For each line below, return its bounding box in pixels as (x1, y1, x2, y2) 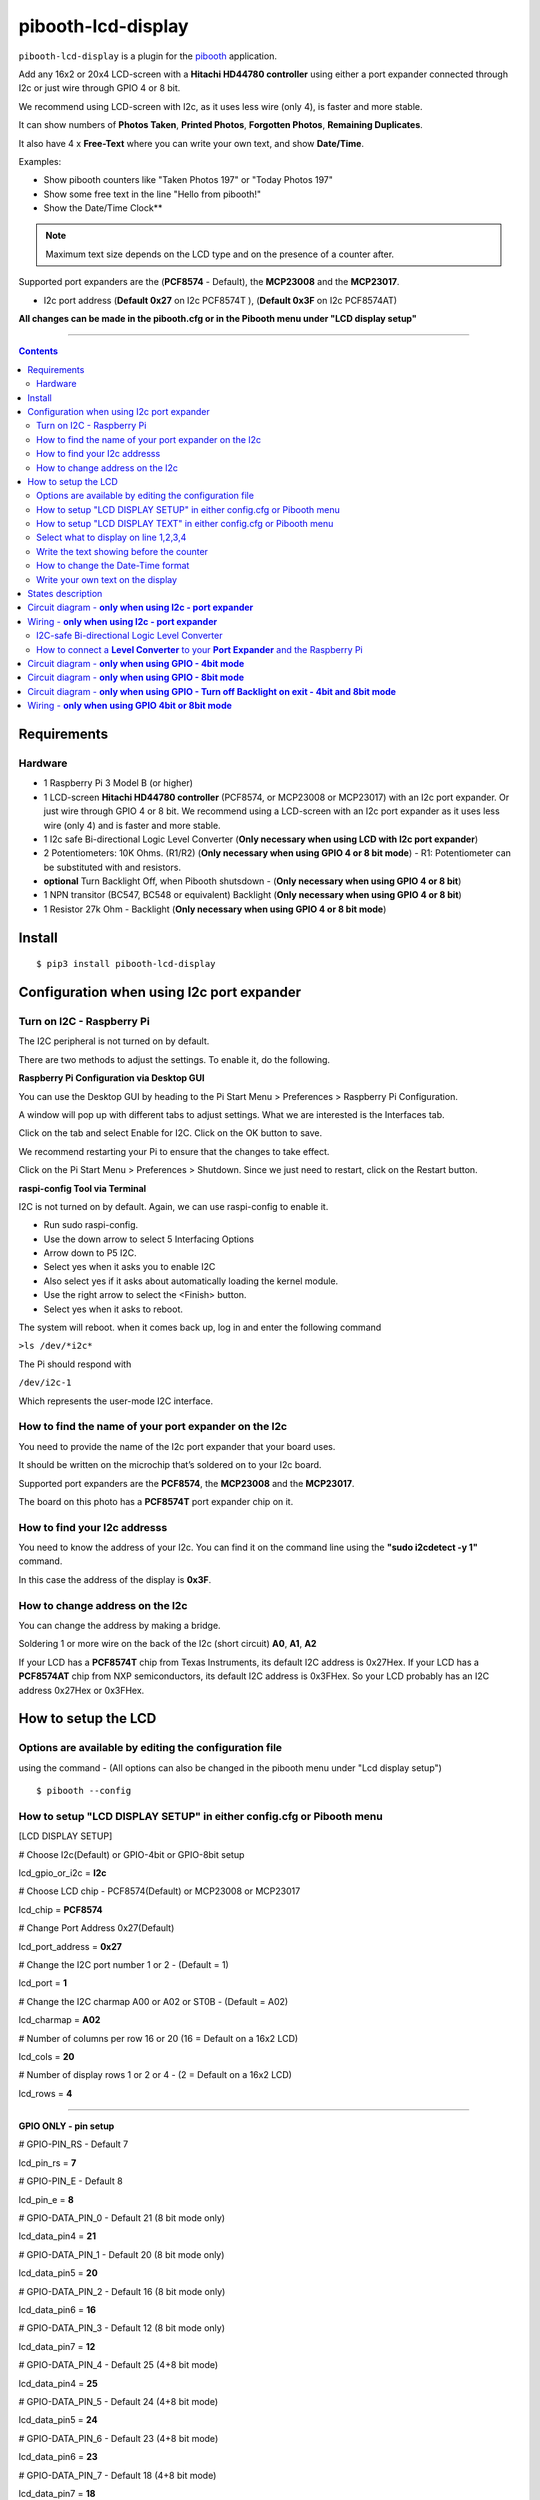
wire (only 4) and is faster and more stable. (43, 819, 221, 831)
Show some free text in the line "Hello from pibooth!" (43, 188, 262, 200)
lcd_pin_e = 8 (18, 2193, 74, 2205)
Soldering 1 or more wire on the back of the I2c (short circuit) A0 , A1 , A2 (18, 1638, 317, 1650)
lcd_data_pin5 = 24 (18, 2414, 98, 2426)
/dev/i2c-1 (18, 1377, 72, 1389)
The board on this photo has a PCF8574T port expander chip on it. (18, 1495, 294, 1507)
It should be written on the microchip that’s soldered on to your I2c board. (18, 1459, 322, 1471)
